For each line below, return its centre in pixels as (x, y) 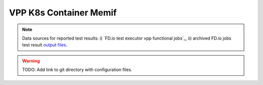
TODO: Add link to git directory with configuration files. (77, 70)
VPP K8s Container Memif (63, 13)
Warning (31, 61)
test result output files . (45, 45)
